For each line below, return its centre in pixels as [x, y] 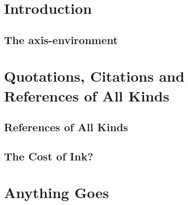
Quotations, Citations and [94, 76]
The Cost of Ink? [49, 156]
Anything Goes [57, 192]
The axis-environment [61, 39]
